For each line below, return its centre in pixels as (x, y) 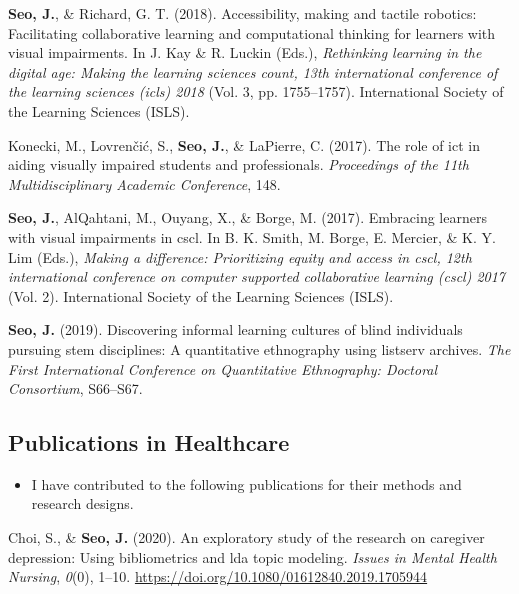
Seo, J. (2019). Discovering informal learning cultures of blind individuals (235, 329)
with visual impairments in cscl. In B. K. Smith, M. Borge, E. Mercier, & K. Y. (252, 236)
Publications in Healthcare (149, 442)
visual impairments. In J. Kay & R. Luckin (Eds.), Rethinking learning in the (245, 52)
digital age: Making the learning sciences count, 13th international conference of (253, 71)
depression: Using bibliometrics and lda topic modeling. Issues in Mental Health (252, 556)
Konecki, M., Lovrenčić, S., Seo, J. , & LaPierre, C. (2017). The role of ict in (244, 144)
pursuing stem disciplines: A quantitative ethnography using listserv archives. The (259, 348)
